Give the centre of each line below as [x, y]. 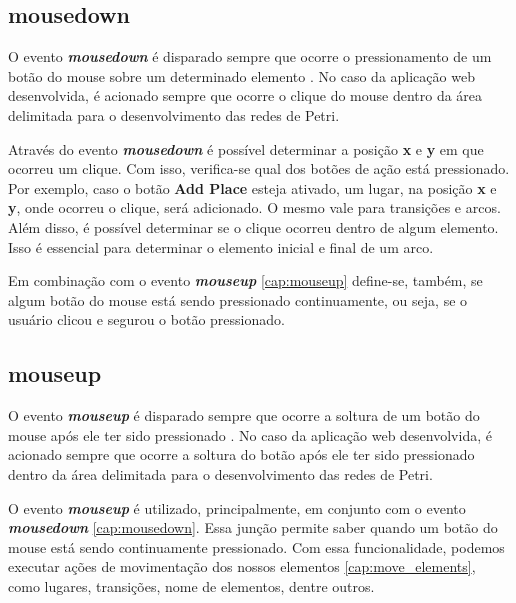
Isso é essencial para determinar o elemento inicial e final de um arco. [221, 246]
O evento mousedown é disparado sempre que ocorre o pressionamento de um [250, 56]
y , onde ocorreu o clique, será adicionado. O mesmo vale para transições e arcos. [254, 207]
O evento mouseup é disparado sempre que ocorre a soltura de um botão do [244, 415]
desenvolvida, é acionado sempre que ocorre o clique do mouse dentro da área [245, 95]
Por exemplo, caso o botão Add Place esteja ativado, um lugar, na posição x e [252, 187]
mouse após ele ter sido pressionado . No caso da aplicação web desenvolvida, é [250, 434]
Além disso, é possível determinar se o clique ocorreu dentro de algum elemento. [253, 226]
